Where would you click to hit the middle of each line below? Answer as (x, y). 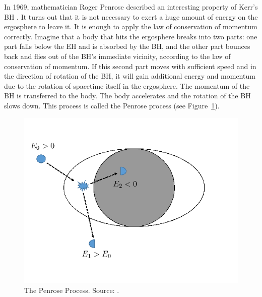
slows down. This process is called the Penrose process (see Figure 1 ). (112, 105)
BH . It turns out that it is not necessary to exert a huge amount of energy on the (131, 16)
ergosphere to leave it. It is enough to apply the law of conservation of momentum (131, 26)
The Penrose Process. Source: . (72, 290)
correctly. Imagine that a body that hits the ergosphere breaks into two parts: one (131, 36)
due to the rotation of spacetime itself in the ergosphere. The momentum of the (127, 85)
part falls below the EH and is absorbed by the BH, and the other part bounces (127, 46)
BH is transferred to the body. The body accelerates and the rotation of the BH (127, 96)
